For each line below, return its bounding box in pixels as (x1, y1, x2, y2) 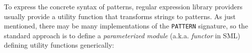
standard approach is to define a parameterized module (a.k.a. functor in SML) (4, 30, 240, 40)
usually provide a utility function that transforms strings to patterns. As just (4, 11, 236, 21)
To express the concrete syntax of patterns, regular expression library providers (4, 1, 243, 11)
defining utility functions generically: (4, 40, 114, 50)
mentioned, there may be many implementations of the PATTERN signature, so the (4, 21, 248, 31)
